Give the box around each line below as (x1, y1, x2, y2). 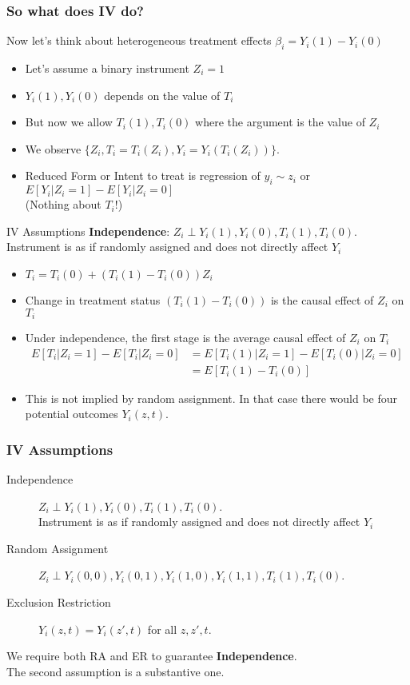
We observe (25, 140, 82, 157)
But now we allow (25, 114, 113, 130)
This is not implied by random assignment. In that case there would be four (25, 389, 398, 406)
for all (147, 620, 177, 637)
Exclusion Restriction (6, 594, 111, 611)
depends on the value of (104, 86, 221, 103)
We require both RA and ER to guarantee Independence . (6, 647, 297, 664)
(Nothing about (25, 196, 102, 213)
